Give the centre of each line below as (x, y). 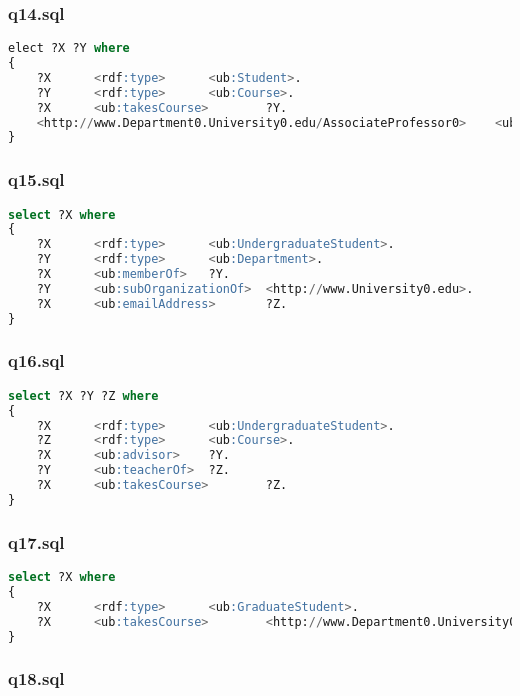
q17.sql (36, 541)
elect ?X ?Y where (69, 48)
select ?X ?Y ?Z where (83, 395)
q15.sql (36, 179)
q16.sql (36, 360)
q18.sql (36, 678)
